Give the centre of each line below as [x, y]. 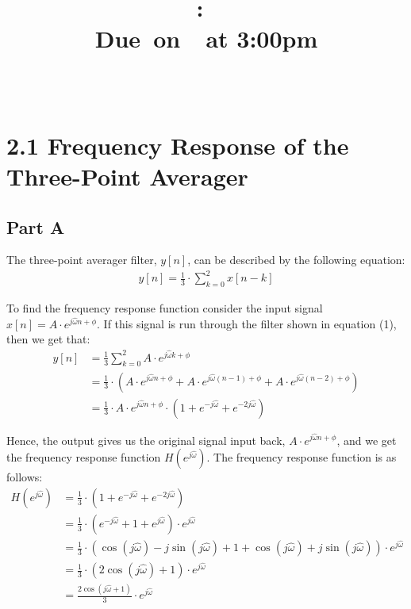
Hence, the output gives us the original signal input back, [146, 440]
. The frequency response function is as [302, 457]
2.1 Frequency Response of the [178, 145]
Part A [36, 226]
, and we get [367, 440]
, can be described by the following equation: [296, 260]
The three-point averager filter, [82, 260]
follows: [25, 477]
